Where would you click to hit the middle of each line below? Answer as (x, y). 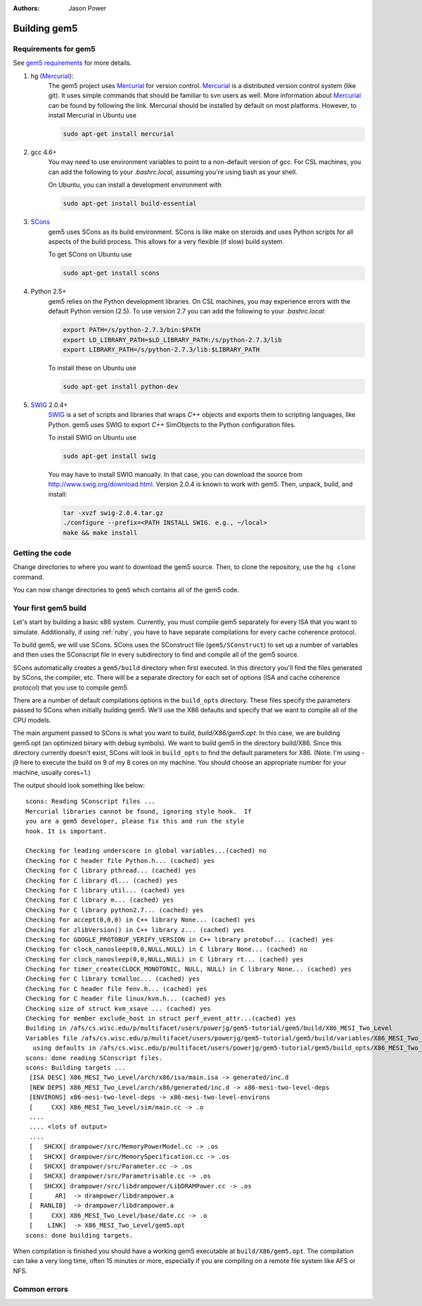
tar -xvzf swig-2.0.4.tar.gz (113, 513)
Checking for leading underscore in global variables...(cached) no (146, 851)
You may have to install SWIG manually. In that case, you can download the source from (175, 474)
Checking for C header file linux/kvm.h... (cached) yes (126, 999)
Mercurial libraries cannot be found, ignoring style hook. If (139, 811)
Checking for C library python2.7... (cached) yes (115, 910)
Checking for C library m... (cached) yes (100, 900)
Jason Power (88, 8)
